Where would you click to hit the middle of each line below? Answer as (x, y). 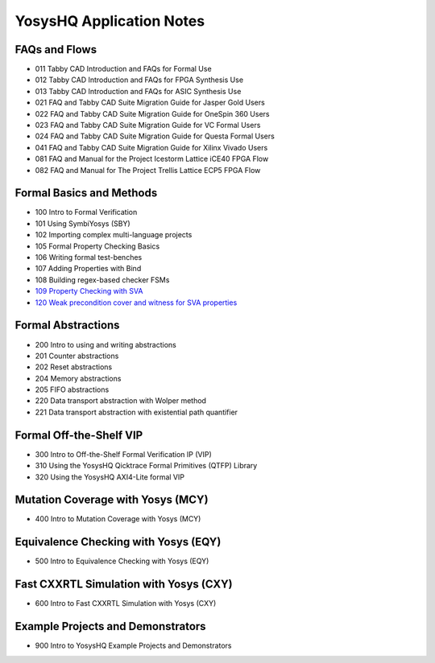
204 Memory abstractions (78, 378)
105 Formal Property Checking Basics (97, 246)
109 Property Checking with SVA (89, 291)
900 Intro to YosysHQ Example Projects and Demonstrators (133, 646)
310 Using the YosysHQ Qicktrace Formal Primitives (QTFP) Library (146, 466)
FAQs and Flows (56, 49)
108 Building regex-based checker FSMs (102, 280)
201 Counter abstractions (77, 356)
